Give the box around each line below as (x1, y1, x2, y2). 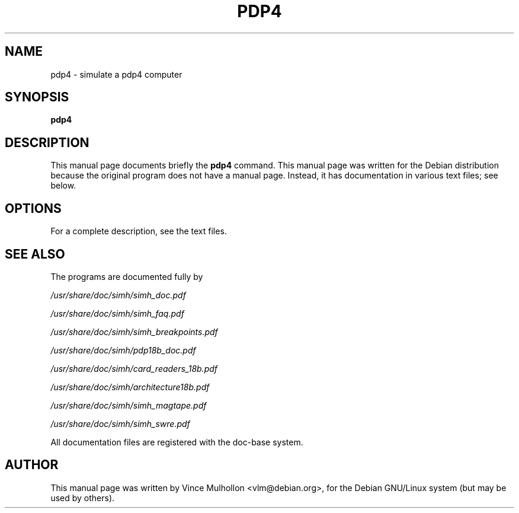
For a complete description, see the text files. (50, 226, 227, 237)
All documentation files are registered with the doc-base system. (50, 436, 303, 447)
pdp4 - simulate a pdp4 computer (50, 69, 182, 79)
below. (50, 180, 76, 191)
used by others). (50, 492, 115, 503)
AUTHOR (5, 457, 59, 473)
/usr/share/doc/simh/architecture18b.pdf (50, 381, 210, 392)
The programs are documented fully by (50, 271, 203, 282)
